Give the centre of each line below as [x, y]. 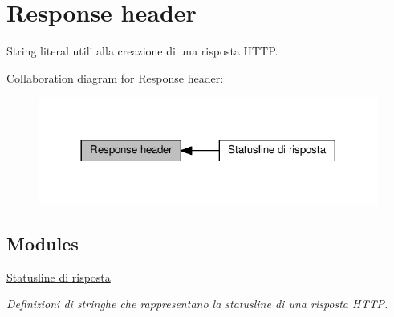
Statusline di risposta [59, 276]
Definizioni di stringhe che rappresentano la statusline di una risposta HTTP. [197, 304]
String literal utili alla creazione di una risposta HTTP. [142, 51]
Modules [43, 243]
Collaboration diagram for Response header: [115, 77]
